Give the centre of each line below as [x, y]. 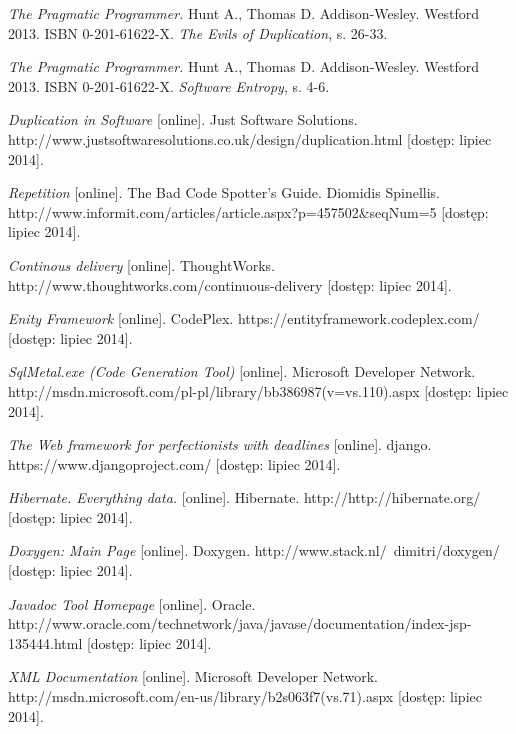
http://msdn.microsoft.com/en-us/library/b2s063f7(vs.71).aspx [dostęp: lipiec [245, 696]
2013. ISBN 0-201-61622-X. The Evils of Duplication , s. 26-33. [198, 32]
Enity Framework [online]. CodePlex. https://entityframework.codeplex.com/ [244, 318]
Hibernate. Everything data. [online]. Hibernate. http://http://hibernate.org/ [244, 497]
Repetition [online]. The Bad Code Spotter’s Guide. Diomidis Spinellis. [224, 192]
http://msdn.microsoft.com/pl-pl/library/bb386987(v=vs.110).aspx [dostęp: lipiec [258, 390]
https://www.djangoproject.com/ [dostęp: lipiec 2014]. [174, 463]
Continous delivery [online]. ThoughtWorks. [141, 264]
